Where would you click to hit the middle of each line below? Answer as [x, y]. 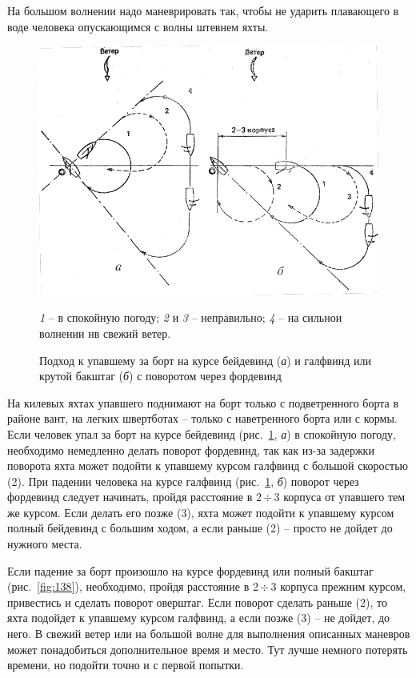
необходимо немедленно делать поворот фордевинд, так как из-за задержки [191, 449]
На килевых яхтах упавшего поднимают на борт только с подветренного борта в [203, 402]
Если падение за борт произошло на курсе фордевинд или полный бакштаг [190, 570]
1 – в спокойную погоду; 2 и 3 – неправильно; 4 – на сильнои [191, 317]
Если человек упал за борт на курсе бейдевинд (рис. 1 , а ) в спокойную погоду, [202, 433]
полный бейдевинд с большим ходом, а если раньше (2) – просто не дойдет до [200, 528]
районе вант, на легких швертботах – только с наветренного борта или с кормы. [202, 418]
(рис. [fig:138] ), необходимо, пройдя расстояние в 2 [133, 586]
